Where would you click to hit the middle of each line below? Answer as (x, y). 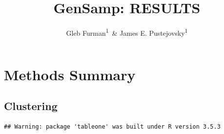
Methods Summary (70, 75)
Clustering (31, 105)
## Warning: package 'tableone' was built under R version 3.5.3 (112, 126)
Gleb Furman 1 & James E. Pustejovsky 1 (127, 32)
